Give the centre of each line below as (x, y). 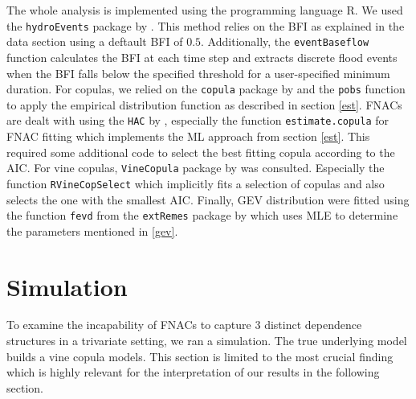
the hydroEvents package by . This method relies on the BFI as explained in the (206, 25)
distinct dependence (313, 325)
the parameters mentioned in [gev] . (92, 230)
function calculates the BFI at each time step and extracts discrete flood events (202, 57)
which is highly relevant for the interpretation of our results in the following (193, 372)
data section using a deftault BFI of (95, 41)
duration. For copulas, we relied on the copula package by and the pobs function (206, 89)
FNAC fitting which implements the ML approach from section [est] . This (188, 136)
